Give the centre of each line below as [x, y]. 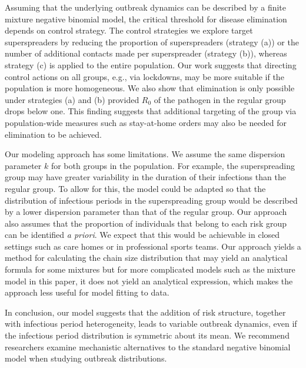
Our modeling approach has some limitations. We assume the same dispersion [145, 154]
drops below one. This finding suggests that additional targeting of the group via [151, 111]
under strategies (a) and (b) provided [72, 99]
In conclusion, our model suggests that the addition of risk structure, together [145, 312]
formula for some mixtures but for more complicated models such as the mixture [150, 269]
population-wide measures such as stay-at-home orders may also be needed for [146, 122]
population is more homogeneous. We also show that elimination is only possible [150, 88]
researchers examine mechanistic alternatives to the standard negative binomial [148, 347]
